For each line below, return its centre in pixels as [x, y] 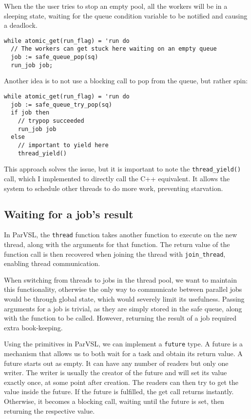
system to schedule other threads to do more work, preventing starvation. [114, 188]
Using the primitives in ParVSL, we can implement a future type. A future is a [124, 344]
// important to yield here [63, 145]
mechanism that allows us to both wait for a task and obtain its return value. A [123, 353]
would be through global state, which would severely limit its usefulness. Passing [124, 298]
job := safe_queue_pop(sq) [55, 57]
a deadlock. [21, 25]
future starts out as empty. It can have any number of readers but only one [116, 363]
